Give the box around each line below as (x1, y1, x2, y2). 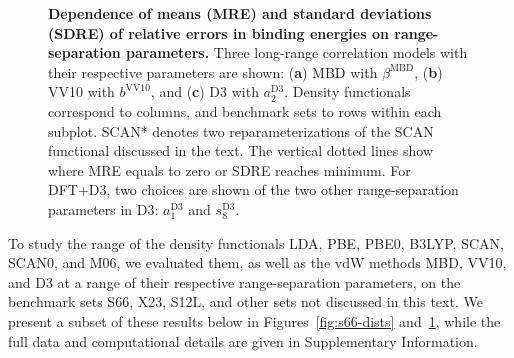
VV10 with (48, 81, 115, 102)
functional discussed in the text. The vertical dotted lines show (48, 140, 434, 161)
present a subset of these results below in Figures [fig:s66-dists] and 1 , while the (8, 310, 501, 331)
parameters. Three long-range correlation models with (126, 42, 468, 63)
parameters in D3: (48, 198, 159, 219)
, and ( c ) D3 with (150, 81, 259, 102)
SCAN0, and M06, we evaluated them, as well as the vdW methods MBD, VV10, (8, 252, 507, 273)
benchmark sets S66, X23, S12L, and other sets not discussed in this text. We (8, 291, 483, 312)
